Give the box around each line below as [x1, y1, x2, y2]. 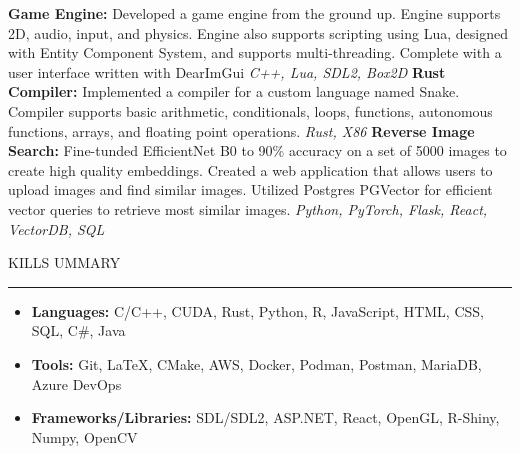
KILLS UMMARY [8, 252, 121, 273]
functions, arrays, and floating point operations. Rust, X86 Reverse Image [8, 120, 475, 141]
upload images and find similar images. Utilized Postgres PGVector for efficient [8, 179, 493, 200]
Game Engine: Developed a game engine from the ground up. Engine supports [8, 3, 501, 23]
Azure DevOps [31, 373, 122, 394]
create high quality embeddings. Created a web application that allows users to [8, 159, 493, 180]
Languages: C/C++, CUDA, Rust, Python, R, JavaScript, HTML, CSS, [31, 300, 484, 321]
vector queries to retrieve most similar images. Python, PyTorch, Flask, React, [8, 198, 488, 219]
